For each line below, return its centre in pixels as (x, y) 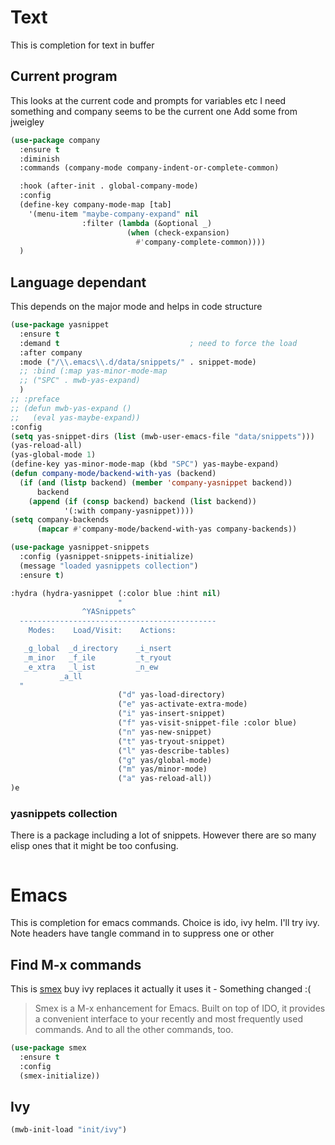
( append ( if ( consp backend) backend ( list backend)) (142, 501)
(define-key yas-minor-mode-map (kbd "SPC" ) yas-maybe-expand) (145, 464)
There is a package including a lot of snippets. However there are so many (163, 835)
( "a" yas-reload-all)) (165, 779)
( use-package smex (48, 1048)
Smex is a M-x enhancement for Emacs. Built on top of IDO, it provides (180, 1008)
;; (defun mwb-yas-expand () (71, 408)
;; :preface (35, 399)
